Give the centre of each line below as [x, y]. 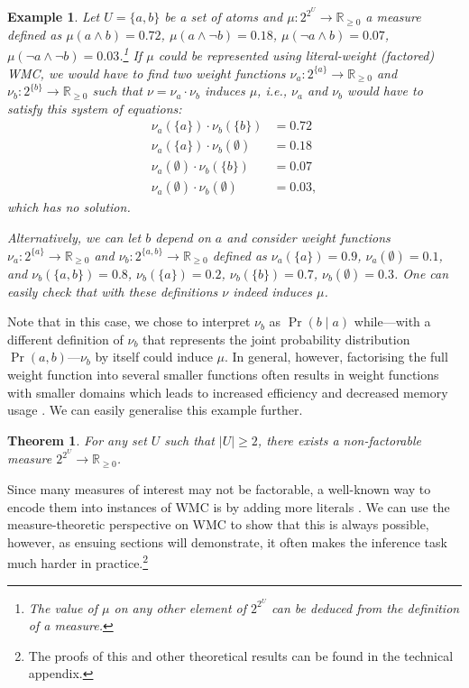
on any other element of [180, 607]
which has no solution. [69, 207]
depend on [183, 237]
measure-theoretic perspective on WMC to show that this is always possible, [218, 524]
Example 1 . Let [54, 17]
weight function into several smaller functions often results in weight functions [223, 374]
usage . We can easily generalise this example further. [155, 410]
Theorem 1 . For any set [77, 440]
